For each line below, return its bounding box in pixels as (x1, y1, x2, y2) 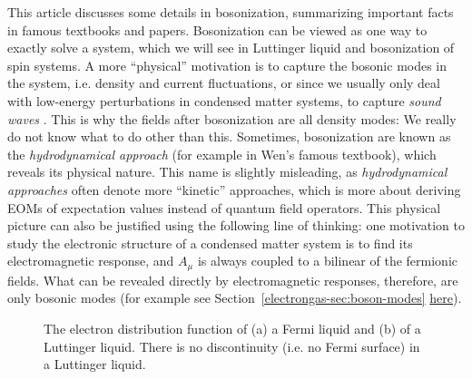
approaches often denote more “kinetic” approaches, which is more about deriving (7, 180, 461, 199)
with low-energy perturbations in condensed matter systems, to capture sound (7, 91, 441, 110)
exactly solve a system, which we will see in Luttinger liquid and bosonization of (7, 38, 455, 57)
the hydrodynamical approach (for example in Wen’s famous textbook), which (7, 144, 437, 163)
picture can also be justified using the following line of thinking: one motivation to (7, 216, 465, 235)
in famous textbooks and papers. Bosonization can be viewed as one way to (7, 20, 428, 39)
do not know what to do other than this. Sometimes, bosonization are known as (7, 127, 451, 146)
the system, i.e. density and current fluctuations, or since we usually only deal (7, 73, 440, 92)
